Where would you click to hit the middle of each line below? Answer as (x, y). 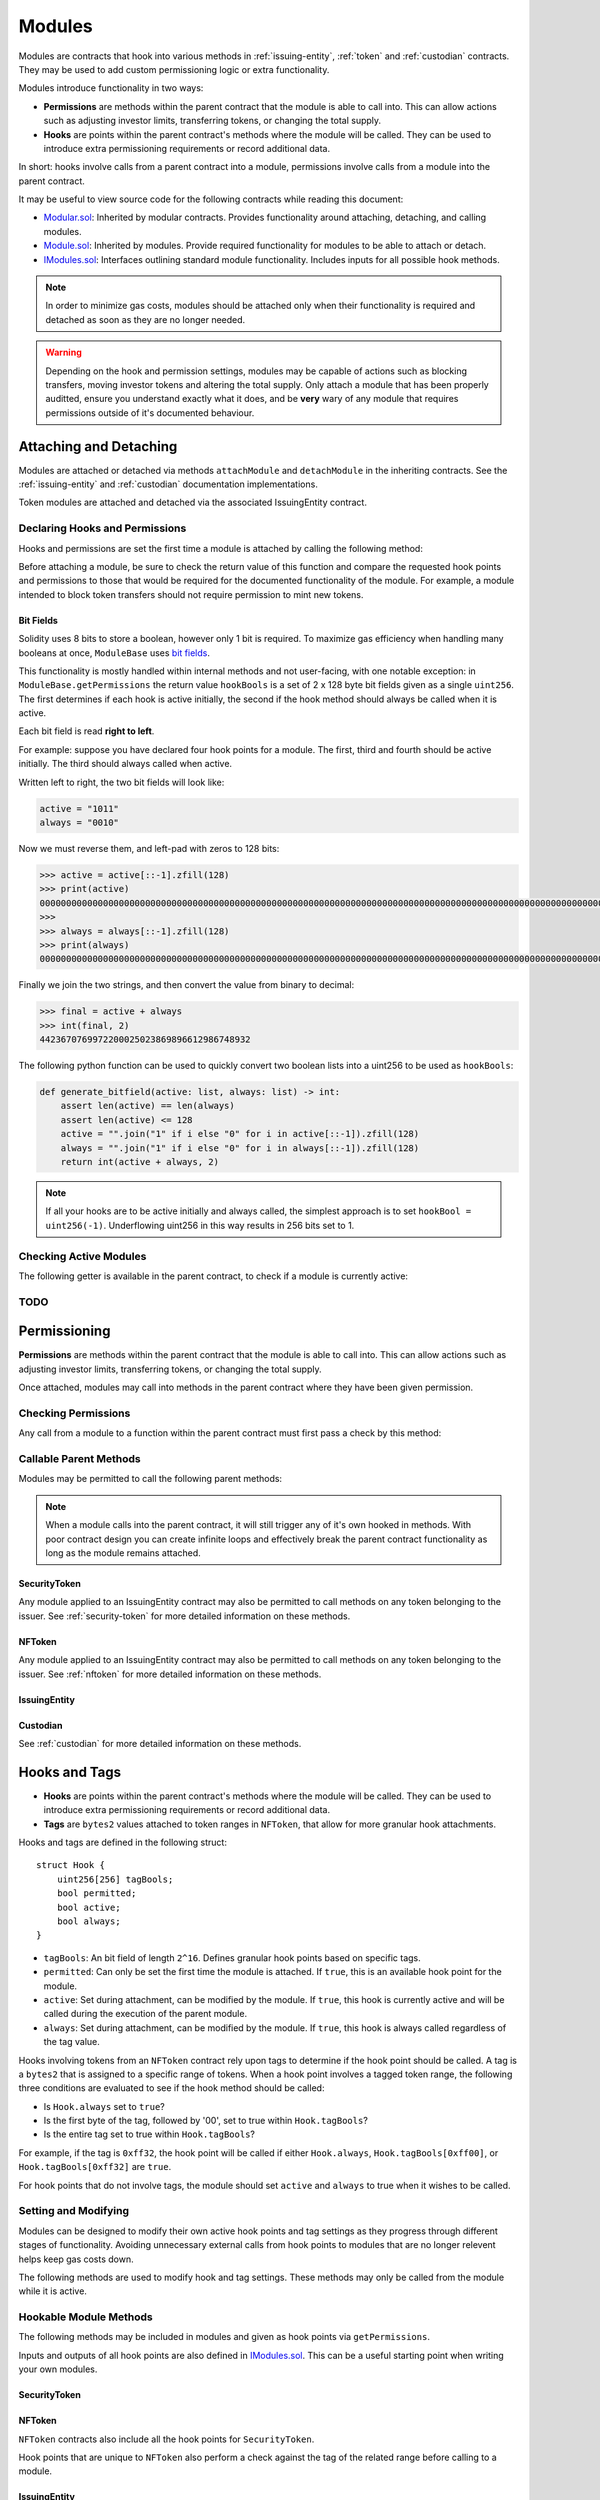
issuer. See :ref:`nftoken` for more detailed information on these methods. (170, 1674)
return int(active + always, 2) (140, 1162)
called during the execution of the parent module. (145, 2014)
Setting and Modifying (74, 2211)
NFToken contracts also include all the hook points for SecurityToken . (166, 2439)
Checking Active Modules (82, 1256)
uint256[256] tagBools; (115, 1879)
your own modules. (58, 2369)
